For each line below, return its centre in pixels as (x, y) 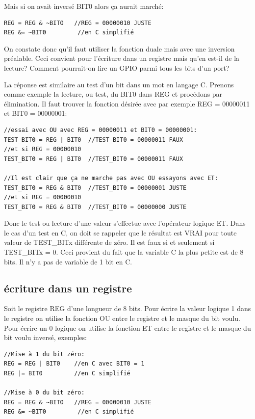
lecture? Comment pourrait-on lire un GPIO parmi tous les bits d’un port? (117, 67)
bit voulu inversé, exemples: (45, 337)
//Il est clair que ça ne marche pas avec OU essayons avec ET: (111, 178)
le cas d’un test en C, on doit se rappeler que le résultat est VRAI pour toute (120, 232)
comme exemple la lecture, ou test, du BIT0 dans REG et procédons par (113, 94)
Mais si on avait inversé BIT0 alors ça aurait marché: (84, 6)
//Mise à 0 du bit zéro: (44, 393)
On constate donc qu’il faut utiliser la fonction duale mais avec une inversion (119, 48)
